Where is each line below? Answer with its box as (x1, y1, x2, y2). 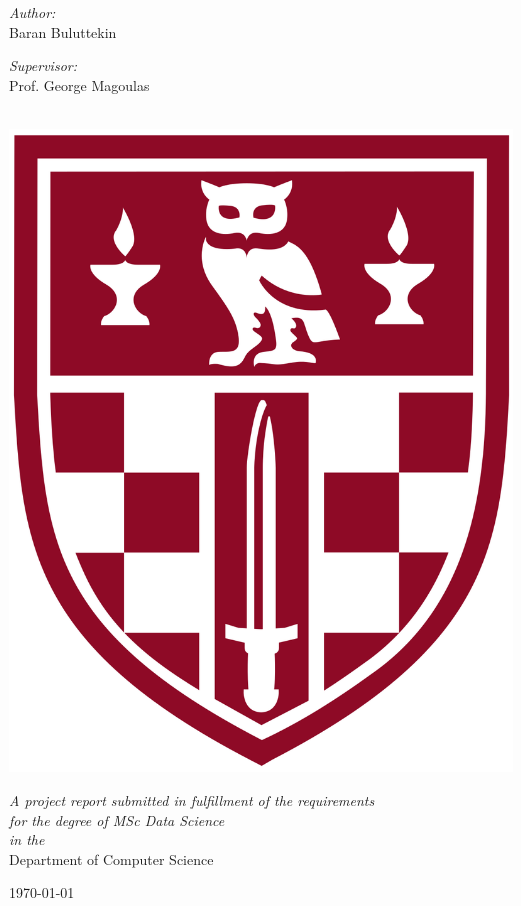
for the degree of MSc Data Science (9, 809, 225, 830)
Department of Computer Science (9, 848, 214, 869)
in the (9, 829, 45, 850)
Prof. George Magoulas (9, 74, 150, 95)
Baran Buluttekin (9, 21, 117, 42)
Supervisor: (9, 55, 77, 76)
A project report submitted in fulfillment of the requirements (9, 790, 375, 811)
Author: (9, 2, 56, 22)
